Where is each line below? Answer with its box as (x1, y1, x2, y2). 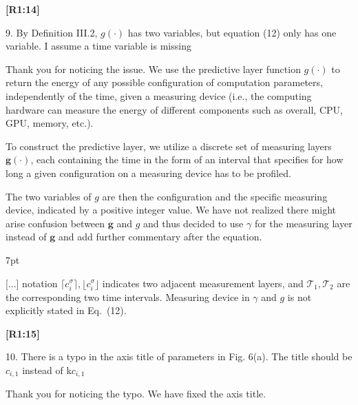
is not (287, 289, 312, 304)
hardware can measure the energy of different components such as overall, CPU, (6, 102, 343, 116)
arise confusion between (6, 216, 105, 230)
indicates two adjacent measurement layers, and (102, 276, 304, 290)
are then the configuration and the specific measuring (102, 189, 328, 203)
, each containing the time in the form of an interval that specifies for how (30, 152, 344, 167)
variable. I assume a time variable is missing (6, 39, 191, 53)
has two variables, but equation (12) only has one (127, 25, 337, 39)
